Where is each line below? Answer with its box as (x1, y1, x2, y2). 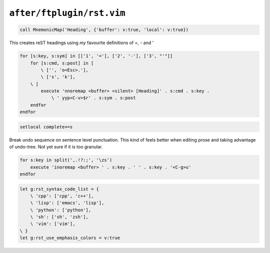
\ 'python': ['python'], (30, 207, 91, 212)
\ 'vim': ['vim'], (30, 221, 75, 227)
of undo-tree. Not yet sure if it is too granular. (9, 144, 103, 150)
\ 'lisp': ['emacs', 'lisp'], (30, 200, 104, 206)
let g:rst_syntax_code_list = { (19, 186, 99, 192)
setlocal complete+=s (19, 124, 73, 129)
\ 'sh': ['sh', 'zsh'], (30, 214, 88, 220)
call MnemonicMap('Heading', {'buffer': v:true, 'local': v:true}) (19, 27, 189, 32)
